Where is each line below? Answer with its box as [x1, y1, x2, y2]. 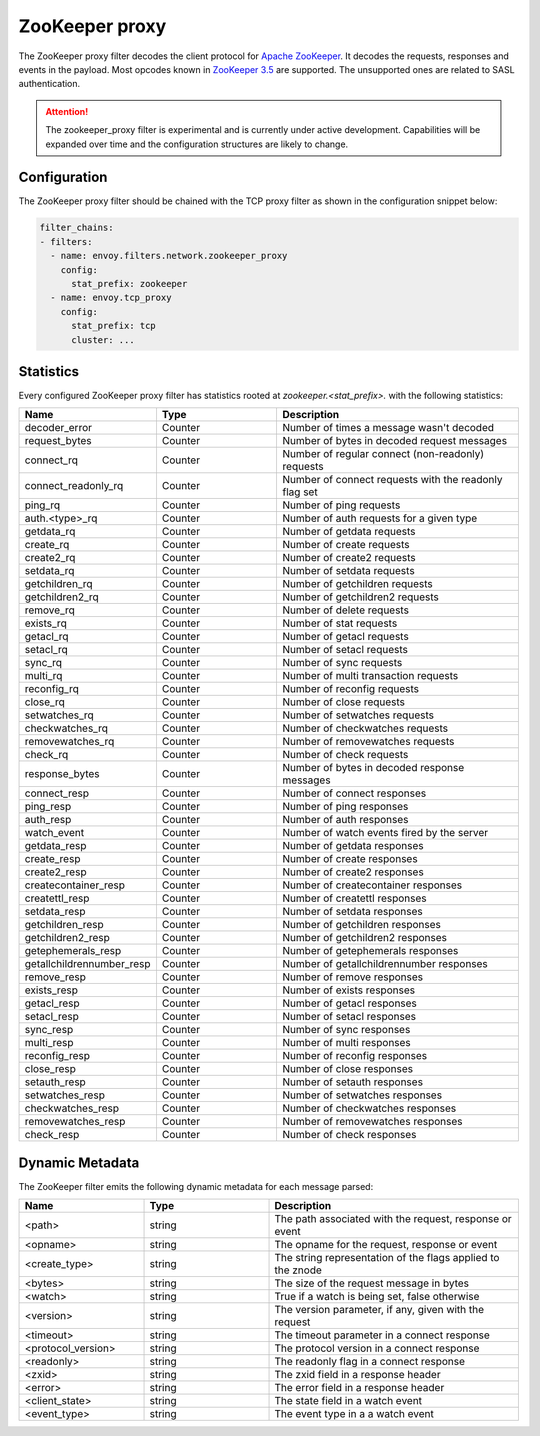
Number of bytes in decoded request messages [282, 434, 508, 448]
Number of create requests [282, 538, 410, 552]
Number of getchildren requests [282, 577, 434, 591]
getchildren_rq [24, 577, 94, 591]
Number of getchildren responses [282, 918, 442, 932]
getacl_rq [24, 630, 69, 644]
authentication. [18, 78, 81, 90]
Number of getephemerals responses [282, 944, 459, 958]
